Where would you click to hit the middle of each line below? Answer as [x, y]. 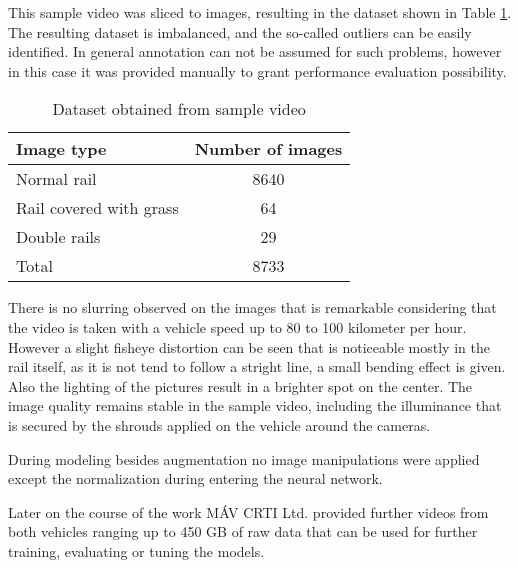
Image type [61, 149]
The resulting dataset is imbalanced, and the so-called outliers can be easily [240, 31]
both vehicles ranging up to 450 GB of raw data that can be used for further [243, 531]
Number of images [268, 149]
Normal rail [56, 179]
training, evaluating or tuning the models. [136, 550]
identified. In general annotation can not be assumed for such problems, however [255, 51]
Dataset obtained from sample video [179, 109]
